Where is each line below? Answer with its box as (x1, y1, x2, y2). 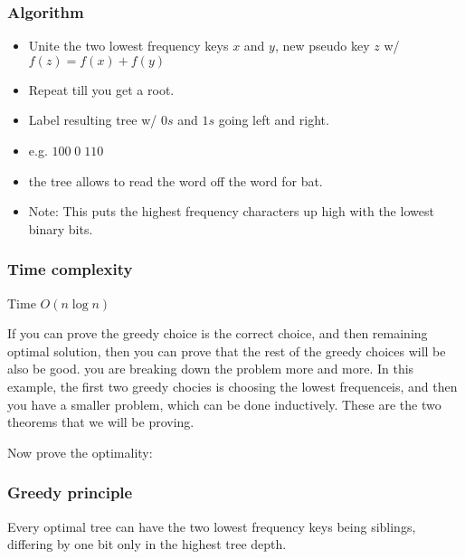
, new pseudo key (274, 36, 370, 55)
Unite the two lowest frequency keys (28, 36, 229, 55)
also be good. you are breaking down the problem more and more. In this (7, 359, 414, 378)
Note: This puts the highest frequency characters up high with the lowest (28, 202, 434, 221)
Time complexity (7, 258, 133, 280)
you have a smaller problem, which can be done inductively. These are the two (7, 394, 441, 413)
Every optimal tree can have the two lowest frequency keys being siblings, (7, 516, 416, 535)
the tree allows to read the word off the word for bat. (28, 171, 323, 190)
